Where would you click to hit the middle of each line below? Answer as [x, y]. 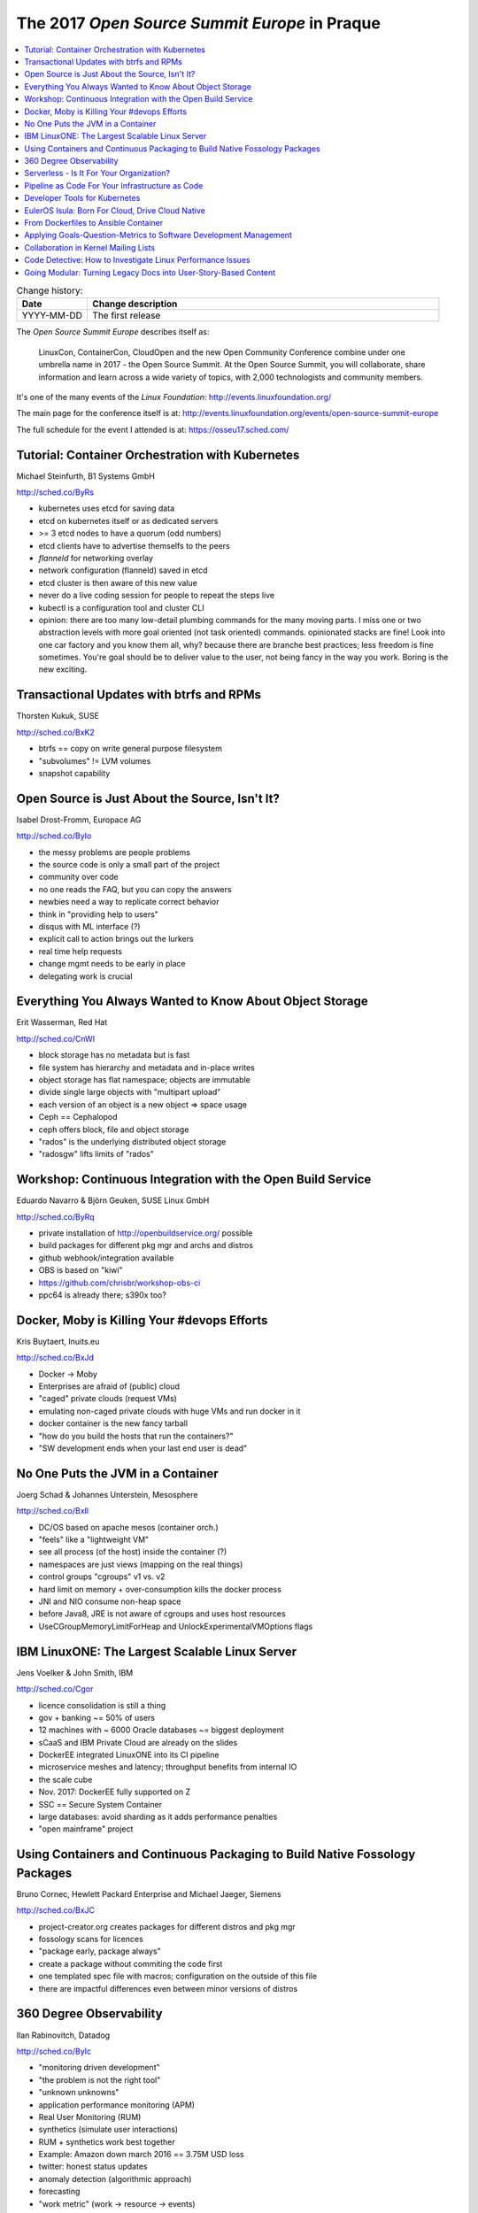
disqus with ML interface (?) [89, 926]
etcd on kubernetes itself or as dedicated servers [128, 520]
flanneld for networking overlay [96, 558]
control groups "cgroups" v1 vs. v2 [102, 1577]
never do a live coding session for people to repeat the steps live [156, 595]
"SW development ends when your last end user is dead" [143, 1448]
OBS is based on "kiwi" [81, 1270]
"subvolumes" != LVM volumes [95, 760]
